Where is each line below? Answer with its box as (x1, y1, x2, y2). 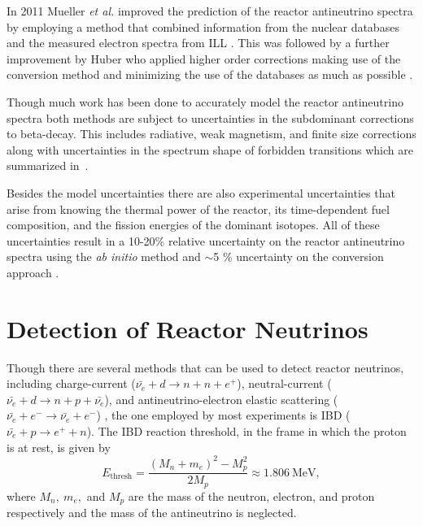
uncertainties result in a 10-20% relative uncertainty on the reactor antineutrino (7, 232, 405, 249)
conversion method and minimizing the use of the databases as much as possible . (7, 66, 413, 83)
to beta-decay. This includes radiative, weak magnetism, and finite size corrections (7, 125, 416, 142)
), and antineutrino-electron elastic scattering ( (104, 390, 338, 407)
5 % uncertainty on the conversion (213, 248, 384, 265)
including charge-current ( (7, 375, 136, 392)
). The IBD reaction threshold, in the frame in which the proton (86, 423, 407, 439)
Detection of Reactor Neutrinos (7, 311, 368, 345)
